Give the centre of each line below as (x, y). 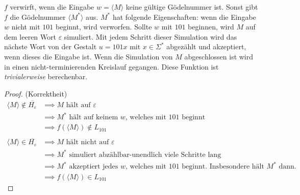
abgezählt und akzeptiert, (206, 46)
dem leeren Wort (30, 36)
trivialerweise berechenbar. (46, 76)
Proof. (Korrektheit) (36, 93)
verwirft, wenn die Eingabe (52, 7)
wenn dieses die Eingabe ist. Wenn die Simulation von (89, 56)
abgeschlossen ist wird (219, 56)
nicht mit (26, 27)
